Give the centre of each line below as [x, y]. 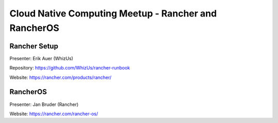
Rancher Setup [34, 46]
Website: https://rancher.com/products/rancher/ [60, 77]
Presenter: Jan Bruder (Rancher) [44, 104]
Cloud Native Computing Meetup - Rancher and [113, 13]
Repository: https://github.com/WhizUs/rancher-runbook [70, 68]
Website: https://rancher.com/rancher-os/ [54, 114]
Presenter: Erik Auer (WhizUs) [41, 58]
